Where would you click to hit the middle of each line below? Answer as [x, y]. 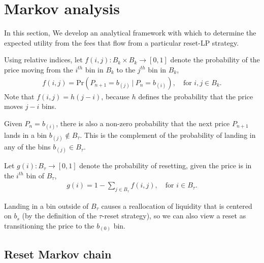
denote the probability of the [215, 60]
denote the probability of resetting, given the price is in [166, 165]
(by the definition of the [59, 216]
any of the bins [27, 147]
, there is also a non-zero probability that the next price [143, 123]
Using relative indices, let [43, 60]
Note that [19, 96]
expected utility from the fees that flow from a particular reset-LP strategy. [122, 42]
